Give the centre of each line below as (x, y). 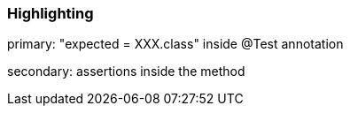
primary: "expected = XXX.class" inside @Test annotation (175, 44)
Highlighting (51, 13)
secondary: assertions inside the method (126, 72)
